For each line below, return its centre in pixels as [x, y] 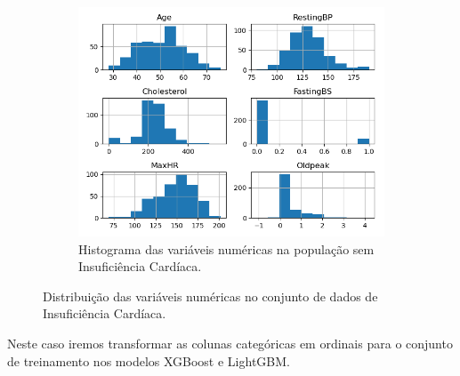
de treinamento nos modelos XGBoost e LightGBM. [149, 360]
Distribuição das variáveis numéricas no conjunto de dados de [210, 296]
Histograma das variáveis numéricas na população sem [226, 248]
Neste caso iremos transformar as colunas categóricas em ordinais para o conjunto [230, 343]
